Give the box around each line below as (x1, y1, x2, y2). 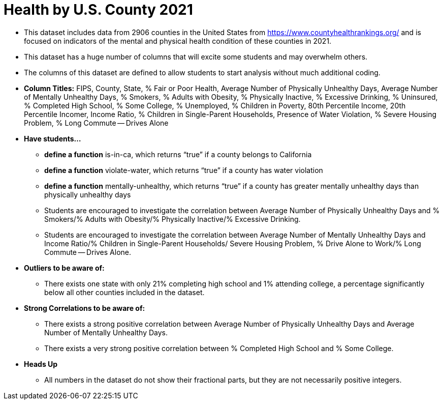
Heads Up (24, 359, 58, 368)
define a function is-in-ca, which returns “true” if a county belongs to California (44, 150, 312, 159)
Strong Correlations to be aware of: (24, 303, 145, 312)
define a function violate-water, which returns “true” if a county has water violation (44, 165, 323, 175)
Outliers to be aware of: (24, 263, 105, 272)
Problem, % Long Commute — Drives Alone (24, 118, 169, 127)
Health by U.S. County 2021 (4, 1, 193, 18)
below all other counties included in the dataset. (44, 287, 205, 297)
